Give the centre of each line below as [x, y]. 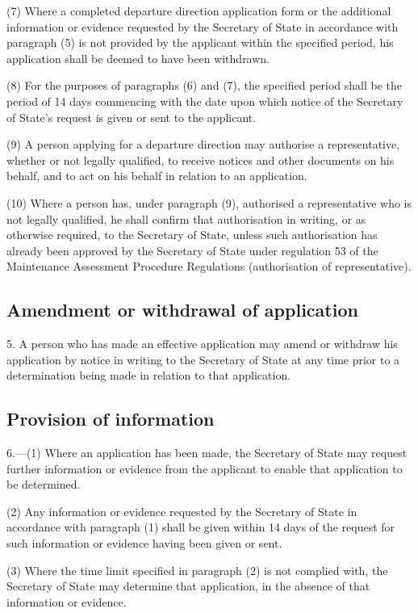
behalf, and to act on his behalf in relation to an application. [157, 176]
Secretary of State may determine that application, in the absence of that [188, 586]
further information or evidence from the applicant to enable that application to [205, 468]
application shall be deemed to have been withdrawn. [138, 58]
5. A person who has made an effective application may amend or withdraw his [202, 344]
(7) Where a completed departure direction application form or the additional [199, 10]
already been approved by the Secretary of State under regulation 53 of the [192, 250]
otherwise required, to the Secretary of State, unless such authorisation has [192, 235]
